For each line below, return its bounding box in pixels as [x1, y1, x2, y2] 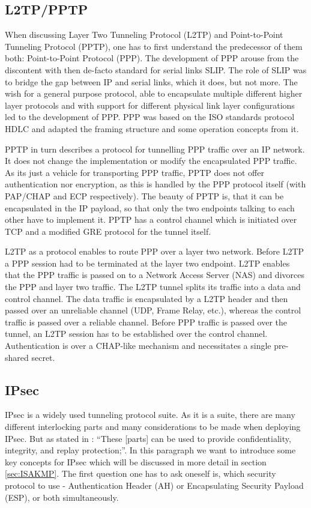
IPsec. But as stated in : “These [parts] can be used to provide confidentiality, [5, 432, 291, 444]
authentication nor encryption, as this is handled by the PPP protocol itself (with [5, 178, 306, 190]
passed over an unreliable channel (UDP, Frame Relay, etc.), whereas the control [5, 304, 301, 316]
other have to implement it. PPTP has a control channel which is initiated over [5, 213, 297, 226]
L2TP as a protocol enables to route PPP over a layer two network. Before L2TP [5, 245, 304, 258]
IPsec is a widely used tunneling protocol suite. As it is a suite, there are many [5, 408, 295, 421]
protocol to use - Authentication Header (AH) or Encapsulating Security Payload [5, 479, 304, 491]
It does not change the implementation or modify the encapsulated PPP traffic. [5, 154, 297, 167]
